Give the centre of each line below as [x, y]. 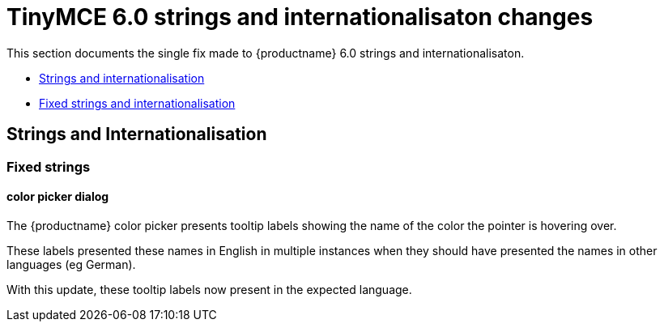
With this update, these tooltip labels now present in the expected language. [209, 289]
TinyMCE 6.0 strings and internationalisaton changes [300, 17]
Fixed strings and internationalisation [137, 103]
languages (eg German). [71, 264]
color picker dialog [58, 197]
